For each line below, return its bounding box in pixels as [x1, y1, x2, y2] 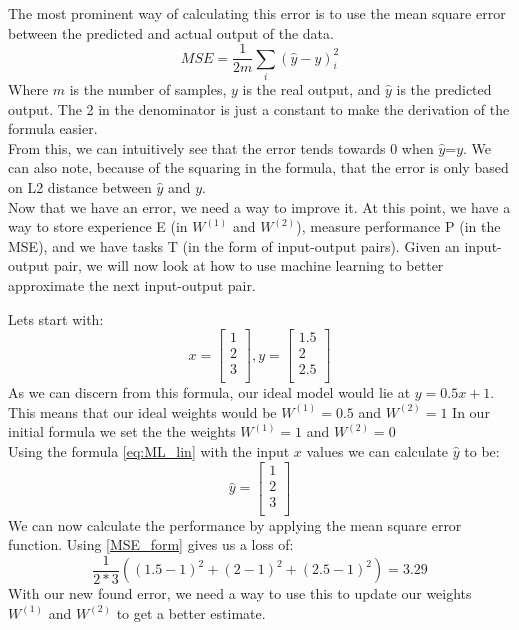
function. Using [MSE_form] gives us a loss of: [8, 534, 294, 555]
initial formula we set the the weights [8, 421, 236, 442]
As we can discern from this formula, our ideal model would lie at [8, 382, 411, 403]
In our [452, 401, 490, 422]
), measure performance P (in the [296, 216, 501, 237]
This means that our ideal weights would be [8, 401, 277, 422]
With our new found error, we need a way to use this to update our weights [8, 583, 472, 604]
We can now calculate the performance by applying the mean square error [8, 514, 462, 535]
